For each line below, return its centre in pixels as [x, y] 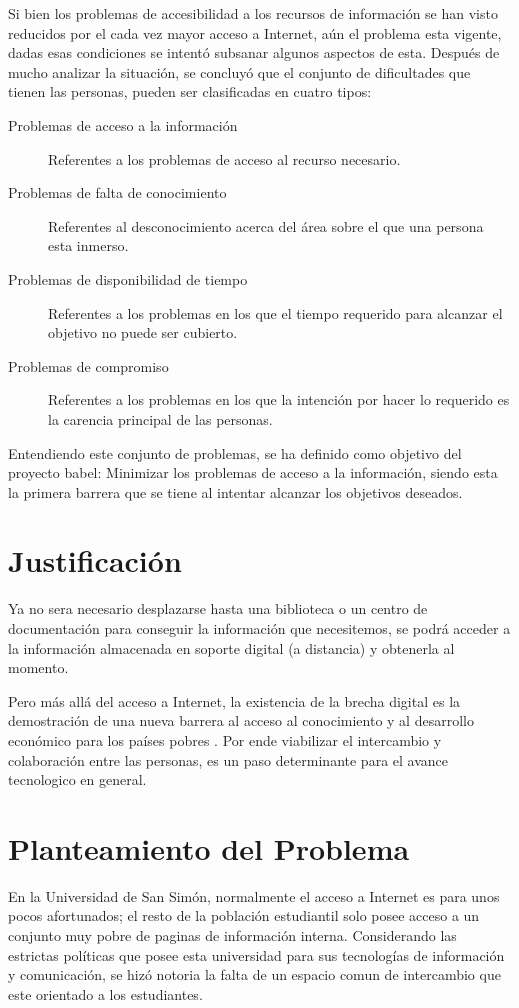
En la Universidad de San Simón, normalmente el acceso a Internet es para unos [254, 895]
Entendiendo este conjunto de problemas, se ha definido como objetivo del [235, 452]
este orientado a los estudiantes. [105, 993]
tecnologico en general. [77, 779]
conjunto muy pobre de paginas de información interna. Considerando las [232, 935]
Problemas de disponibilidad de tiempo [128, 278]
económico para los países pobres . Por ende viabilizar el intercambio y [225, 739]
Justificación [95, 560]
